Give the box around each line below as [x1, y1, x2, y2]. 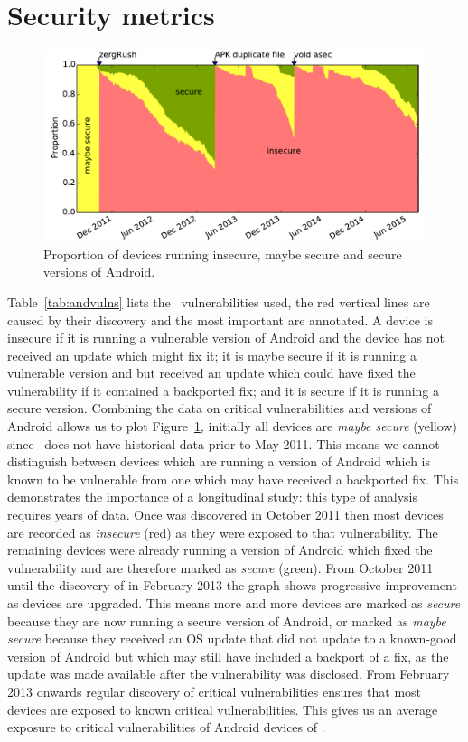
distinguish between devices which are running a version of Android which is [7, 452, 431, 471]
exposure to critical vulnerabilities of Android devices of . [7, 718, 325, 737]
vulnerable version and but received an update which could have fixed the [7, 363, 416, 382]
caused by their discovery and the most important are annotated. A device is [7, 310, 434, 329]
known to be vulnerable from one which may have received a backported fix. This [7, 469, 459, 488]
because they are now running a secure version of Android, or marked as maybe [7, 611, 446, 630]
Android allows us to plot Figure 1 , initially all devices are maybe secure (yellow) [7, 417, 457, 436]
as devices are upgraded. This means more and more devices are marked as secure [7, 594, 461, 612]
